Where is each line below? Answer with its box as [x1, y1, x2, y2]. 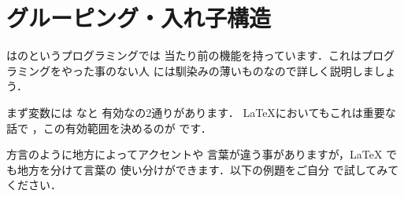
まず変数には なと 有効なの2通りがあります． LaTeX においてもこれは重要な [6, 104, 396, 120]
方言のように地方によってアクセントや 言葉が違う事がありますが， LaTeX [6, 146, 383, 162]
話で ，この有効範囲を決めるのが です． [6, 119, 212, 136]
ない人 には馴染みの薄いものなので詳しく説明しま [116, 62, 374, 78]
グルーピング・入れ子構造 [6, 2, 272, 34]
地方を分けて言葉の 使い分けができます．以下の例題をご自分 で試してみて [17, 161, 399, 177]
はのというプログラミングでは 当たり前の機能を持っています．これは [6, 47, 362, 64]
